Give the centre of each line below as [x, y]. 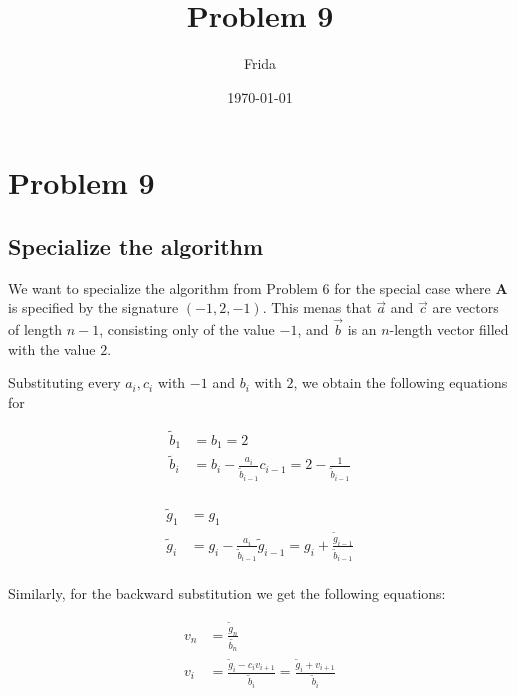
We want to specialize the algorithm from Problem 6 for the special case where [249, 287]
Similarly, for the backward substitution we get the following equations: [227, 593]
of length [35, 329]
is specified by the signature [93, 307]
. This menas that [317, 307]
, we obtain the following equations [400, 382]
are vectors [465, 307]
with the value [52, 348]
